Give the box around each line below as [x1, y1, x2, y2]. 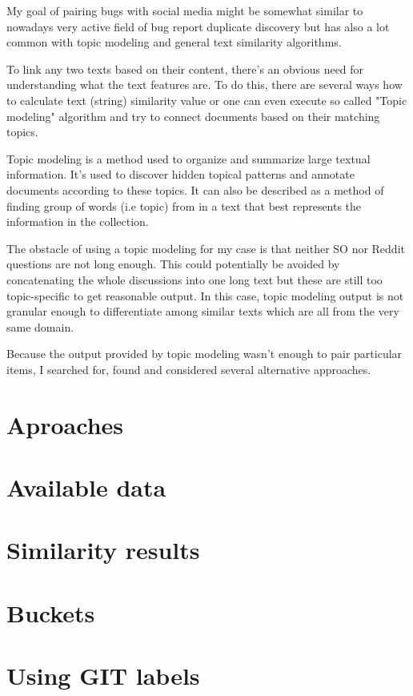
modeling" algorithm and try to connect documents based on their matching [6, 107, 380, 124]
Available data [6, 471, 166, 504]
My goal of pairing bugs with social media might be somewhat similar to [6, 2, 363, 18]
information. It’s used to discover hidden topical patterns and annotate [6, 166, 355, 183]
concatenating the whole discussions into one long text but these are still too [6, 271, 383, 288]
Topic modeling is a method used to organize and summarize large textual [6, 150, 371, 167]
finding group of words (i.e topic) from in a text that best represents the [6, 197, 362, 214]
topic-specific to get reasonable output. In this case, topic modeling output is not [6, 287, 404, 304]
